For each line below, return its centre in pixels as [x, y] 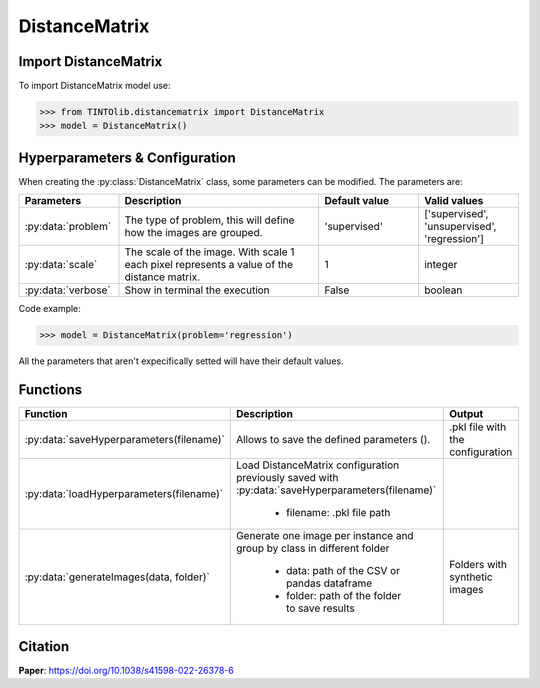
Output [466, 414]
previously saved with [287, 478]
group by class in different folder [312, 548]
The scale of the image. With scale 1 [209, 252]
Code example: [50, 309]
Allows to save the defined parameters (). [333, 440]
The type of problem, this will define [209, 220]
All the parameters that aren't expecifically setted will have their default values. [181, 361]
